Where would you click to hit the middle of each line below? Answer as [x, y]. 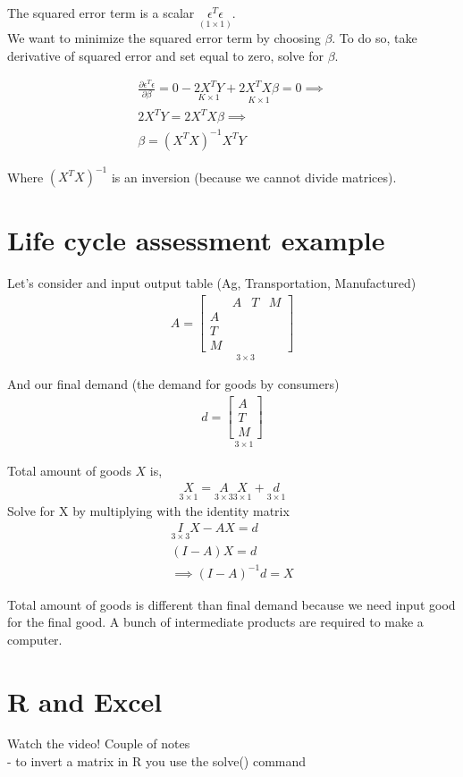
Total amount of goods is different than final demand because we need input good [231, 604]
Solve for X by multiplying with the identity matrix [148, 511]
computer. [35, 639]
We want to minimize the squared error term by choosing [164, 38]
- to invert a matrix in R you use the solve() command [157, 761]
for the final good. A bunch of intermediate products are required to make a [215, 622]
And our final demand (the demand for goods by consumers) [173, 384]
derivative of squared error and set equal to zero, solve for [165, 55]
